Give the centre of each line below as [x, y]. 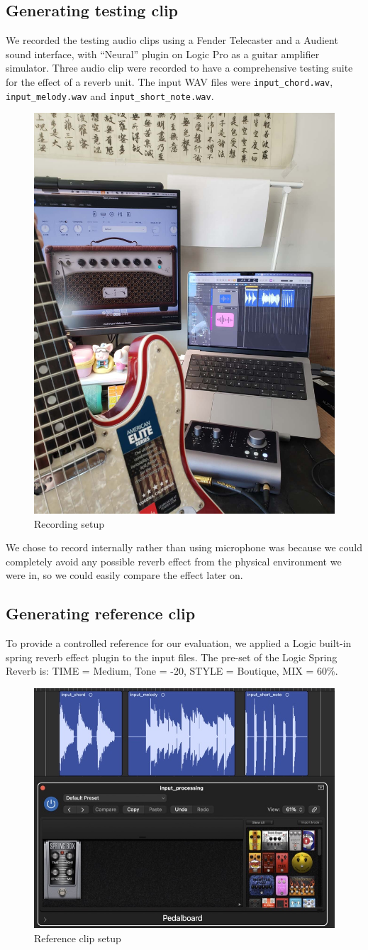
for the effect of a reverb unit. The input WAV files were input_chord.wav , [169, 81]
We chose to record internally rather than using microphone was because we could [184, 547]
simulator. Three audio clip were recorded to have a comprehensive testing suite [179, 68]
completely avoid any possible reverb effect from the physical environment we [174, 561]
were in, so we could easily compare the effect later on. [124, 575]
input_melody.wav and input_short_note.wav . [110, 95]
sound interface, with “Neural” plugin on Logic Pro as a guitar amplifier [163, 54]
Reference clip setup [78, 938]
